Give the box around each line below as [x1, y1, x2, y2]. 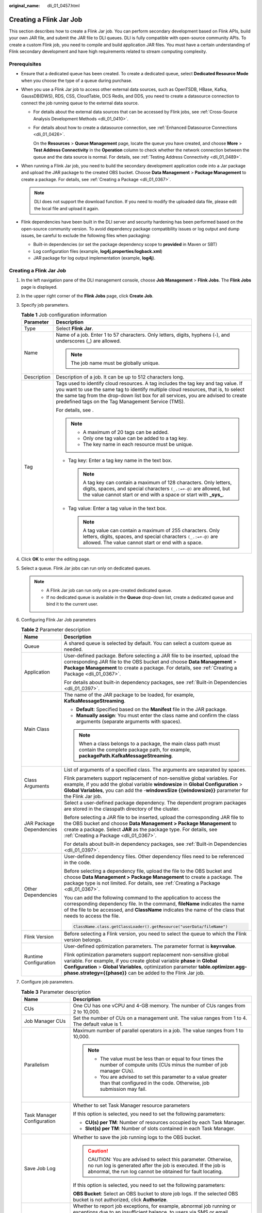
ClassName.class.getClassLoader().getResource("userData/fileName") [73, 924, 228, 929]
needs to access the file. [64, 913, 120, 919]
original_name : [9, 3, 40, 8]
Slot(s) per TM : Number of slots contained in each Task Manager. [85, 1125, 235, 1131]
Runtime [24, 953, 43, 960]
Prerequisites [9, 61, 41, 67]
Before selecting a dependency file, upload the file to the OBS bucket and [64, 868, 232, 874]
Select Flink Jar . [56, 325, 94, 332]
